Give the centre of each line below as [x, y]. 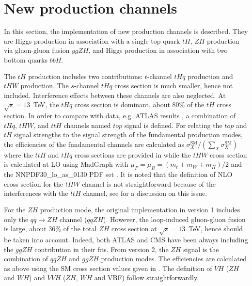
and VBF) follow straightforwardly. [147, 278]
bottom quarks [26, 59]
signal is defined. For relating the [173, 125]
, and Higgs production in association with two [158, 50]
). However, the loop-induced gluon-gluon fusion [174, 219]
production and [210, 76]
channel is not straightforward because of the [149, 183]
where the [18, 154]
